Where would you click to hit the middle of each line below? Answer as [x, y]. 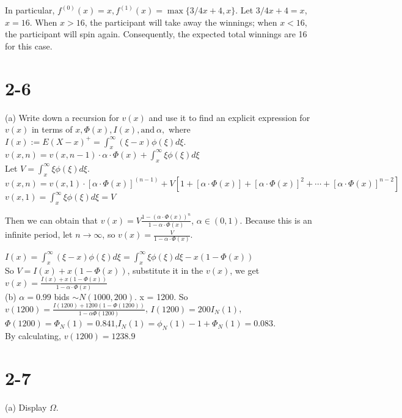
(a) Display [26, 407]
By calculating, [33, 335]
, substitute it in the [165, 270]
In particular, [30, 10]
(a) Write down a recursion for [62, 117]
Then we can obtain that [52, 220]
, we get [245, 270]
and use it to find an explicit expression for [229, 117]
